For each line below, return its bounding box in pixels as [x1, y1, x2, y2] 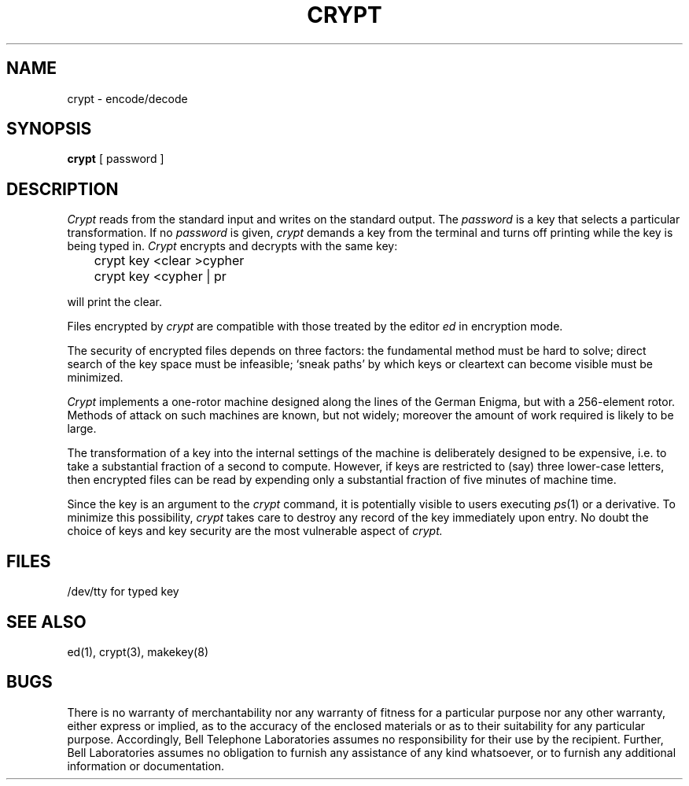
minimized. [67, 371, 123, 385]
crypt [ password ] [67, 152, 164, 166]
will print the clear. [67, 295, 163, 309]
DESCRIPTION [6, 179, 119, 199]
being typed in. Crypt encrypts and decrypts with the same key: [67, 239, 398, 253]
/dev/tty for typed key [67, 585, 179, 599]
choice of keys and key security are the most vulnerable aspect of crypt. [67, 524, 443, 538]
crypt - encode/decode [67, 91, 188, 105]
